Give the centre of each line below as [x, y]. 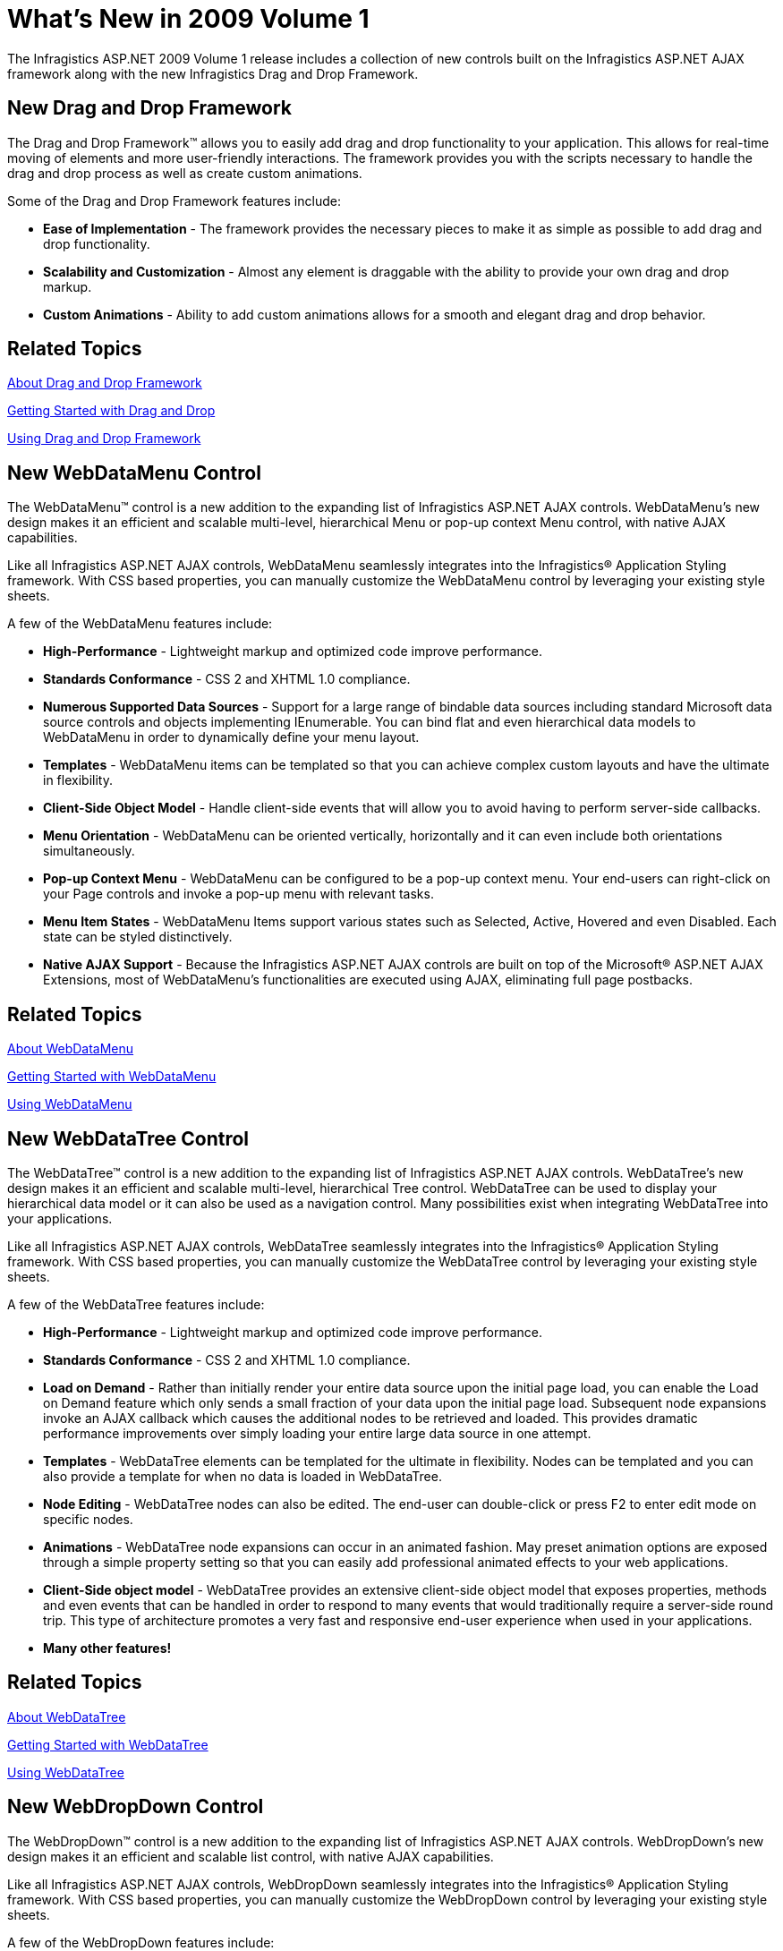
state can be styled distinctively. [138, 937]
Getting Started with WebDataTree [108, 1744]
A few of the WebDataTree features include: [136, 1304]
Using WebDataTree [66, 1772]
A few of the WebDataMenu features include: [140, 624]
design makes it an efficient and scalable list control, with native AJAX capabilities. [251, 1856]
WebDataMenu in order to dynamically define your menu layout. [231, 737]
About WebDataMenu [71, 1049]
